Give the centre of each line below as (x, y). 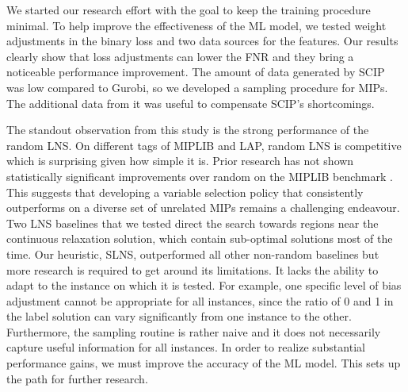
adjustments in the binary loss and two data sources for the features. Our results (202, 41)
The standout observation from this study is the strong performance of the (188, 130)
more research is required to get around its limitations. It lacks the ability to (193, 269)
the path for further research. (77, 378)
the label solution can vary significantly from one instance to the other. (179, 316)
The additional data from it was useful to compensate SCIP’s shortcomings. (191, 103)
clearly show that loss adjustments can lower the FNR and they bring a (180, 56)
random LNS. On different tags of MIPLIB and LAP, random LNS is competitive (204, 145)
